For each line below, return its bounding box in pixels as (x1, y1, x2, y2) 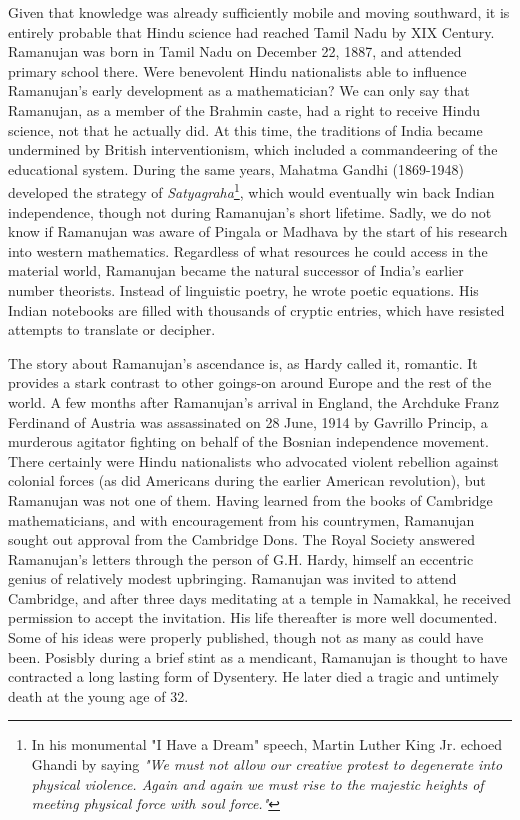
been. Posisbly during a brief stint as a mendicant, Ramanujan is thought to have (8, 646, 508, 667)
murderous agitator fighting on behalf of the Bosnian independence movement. (8, 431, 489, 452)
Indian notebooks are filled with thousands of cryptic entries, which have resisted (8, 299, 505, 320)
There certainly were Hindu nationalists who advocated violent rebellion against (8, 450, 499, 471)
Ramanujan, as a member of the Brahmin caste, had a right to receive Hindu (8, 99, 481, 120)
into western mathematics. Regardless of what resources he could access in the (8, 240, 488, 261)
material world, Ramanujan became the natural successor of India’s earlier (8, 260, 464, 281)
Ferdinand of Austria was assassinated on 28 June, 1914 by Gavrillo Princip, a (8, 411, 488, 432)
